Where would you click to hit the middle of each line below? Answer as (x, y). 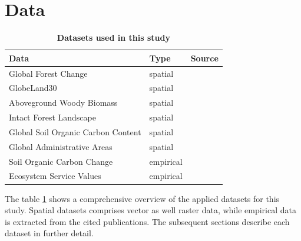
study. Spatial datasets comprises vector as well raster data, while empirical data (150, 210)
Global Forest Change (48, 73)
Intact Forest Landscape (52, 117)
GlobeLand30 (33, 88)
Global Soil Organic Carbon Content (75, 131)
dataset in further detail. (49, 233)
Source (204, 58)
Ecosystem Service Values (55, 176)
